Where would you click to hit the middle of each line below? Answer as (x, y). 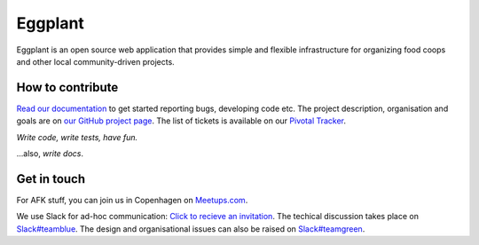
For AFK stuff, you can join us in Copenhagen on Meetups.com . (132, 200)
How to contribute (67, 87)
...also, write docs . (50, 154)
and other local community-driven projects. (95, 61)
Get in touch (51, 179)
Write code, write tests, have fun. (77, 137)
